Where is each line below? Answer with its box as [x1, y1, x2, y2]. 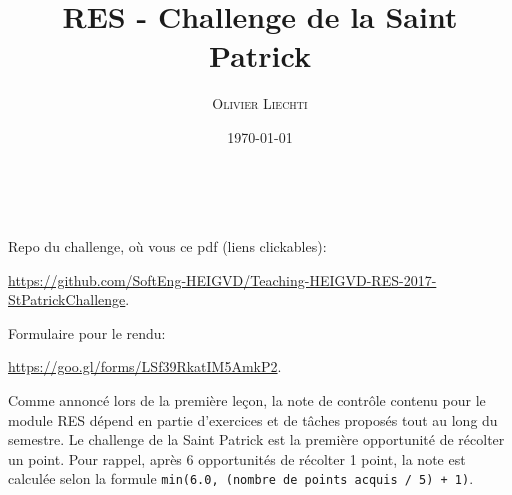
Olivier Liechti [212, 93, 308, 114]
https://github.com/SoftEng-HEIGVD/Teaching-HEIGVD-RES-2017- [8, 269, 437, 290]
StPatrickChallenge [8, 289, 126, 310]
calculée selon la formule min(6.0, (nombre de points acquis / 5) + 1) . [8, 468, 474, 489]
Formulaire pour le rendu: [8, 322, 166, 343]
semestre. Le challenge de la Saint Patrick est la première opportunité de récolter [8, 429, 505, 450]
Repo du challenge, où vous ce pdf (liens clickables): [8, 236, 327, 257]
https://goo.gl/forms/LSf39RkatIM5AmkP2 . [8, 356, 282, 377]
